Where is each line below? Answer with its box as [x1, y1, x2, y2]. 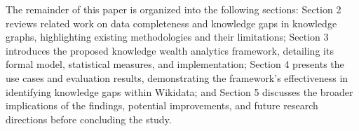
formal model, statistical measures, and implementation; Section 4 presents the [6, 57, 344, 71]
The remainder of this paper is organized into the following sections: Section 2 [6, 2, 341, 16]
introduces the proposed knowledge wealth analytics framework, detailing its [6, 43, 334, 57]
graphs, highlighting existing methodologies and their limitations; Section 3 [6, 29, 329, 44]
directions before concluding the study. [6, 111, 172, 126]
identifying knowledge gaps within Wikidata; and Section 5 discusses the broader [6, 84, 353, 99]
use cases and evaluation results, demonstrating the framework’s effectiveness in [6, 70, 348, 85]
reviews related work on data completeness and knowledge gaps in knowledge [6, 15, 337, 30]
